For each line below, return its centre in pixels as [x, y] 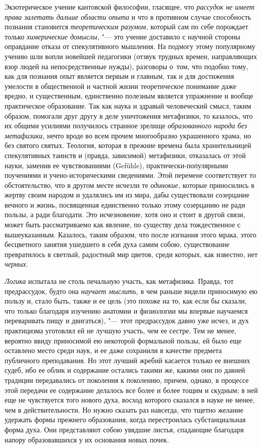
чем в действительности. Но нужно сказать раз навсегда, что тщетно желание [124, 409]
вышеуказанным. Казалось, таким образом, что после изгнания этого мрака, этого [130, 234]
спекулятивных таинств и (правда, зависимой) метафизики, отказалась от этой [125, 155]
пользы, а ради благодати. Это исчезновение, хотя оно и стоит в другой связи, [125, 214]
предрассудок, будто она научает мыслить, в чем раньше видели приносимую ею [131, 291]
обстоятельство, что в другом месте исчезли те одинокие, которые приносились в [129, 185]
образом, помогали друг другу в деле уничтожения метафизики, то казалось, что [129, 115]
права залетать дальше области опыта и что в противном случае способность [128, 16]
